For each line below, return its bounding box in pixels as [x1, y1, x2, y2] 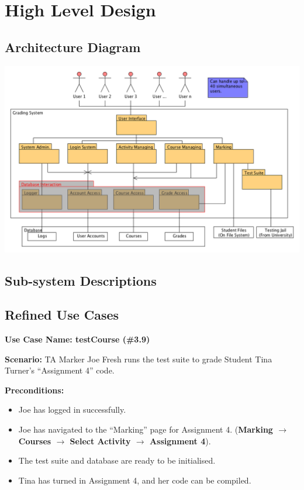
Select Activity [70, 434, 131, 447]
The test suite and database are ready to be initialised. [18, 454, 216, 467]
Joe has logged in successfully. [18, 403, 126, 416]
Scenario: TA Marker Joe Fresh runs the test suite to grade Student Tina [5, 352, 272, 365]
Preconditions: [5, 383, 64, 396]
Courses [18, 434, 51, 447]
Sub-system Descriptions [5, 271, 157, 289]
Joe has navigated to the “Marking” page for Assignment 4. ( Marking [18, 423, 273, 436]
